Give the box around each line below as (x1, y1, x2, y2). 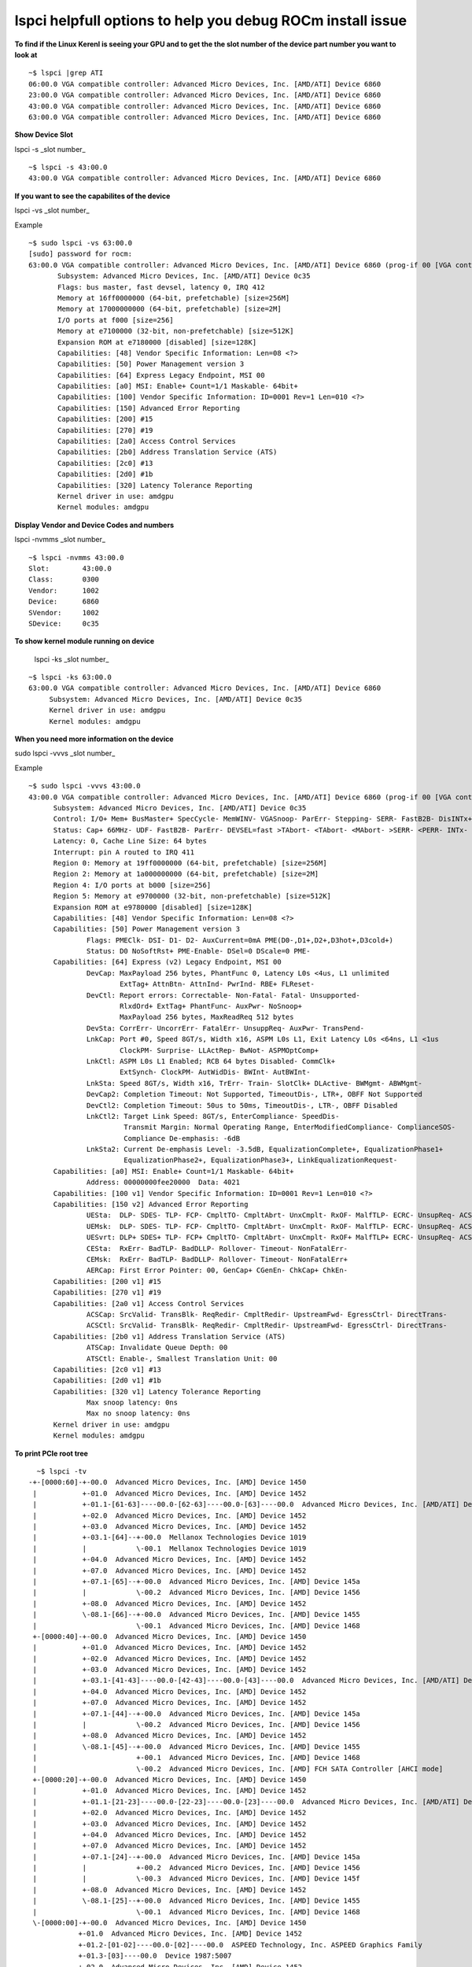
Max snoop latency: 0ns (87, 1398, 179, 1408)
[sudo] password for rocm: (28, 249, 133, 259)
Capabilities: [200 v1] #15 (53, 1277, 161, 1286)
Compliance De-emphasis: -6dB (123, 1134, 240, 1142)
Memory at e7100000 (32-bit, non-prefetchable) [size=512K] (57, 327, 294, 336)
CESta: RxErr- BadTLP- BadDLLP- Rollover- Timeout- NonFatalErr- (87, 1244, 348, 1253)
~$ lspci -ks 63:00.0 (28, 673, 112, 682)
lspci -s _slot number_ (14, 144, 86, 153)
